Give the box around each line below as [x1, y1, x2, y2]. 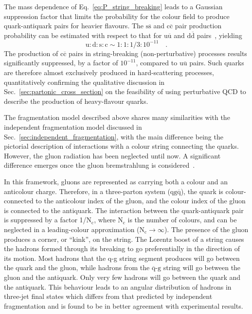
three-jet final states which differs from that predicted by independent [4, 291, 213, 301]
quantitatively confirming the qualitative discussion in [4, 77, 165, 87]
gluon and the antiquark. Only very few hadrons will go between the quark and [4, 272, 241, 282]
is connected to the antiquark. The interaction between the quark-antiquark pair [4, 205, 244, 215]
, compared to [136, 58, 178, 68]
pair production [175, 20, 222, 31]
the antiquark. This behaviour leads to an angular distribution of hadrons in [4, 281, 232, 292]
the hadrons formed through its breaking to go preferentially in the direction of [4, 243, 240, 254]
